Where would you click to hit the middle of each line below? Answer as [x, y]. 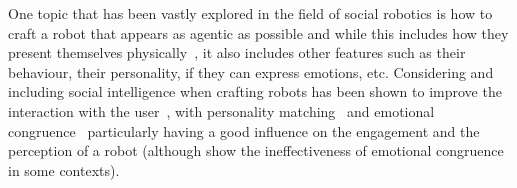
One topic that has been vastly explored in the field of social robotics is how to [250, 13]
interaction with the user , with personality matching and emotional [221, 110]
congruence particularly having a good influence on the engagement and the [244, 130]
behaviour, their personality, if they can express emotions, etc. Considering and [251, 71]
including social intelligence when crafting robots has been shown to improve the [255, 91]
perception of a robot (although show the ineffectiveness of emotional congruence [256, 150]
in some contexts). [64, 169]
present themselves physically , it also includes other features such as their [237, 52]
